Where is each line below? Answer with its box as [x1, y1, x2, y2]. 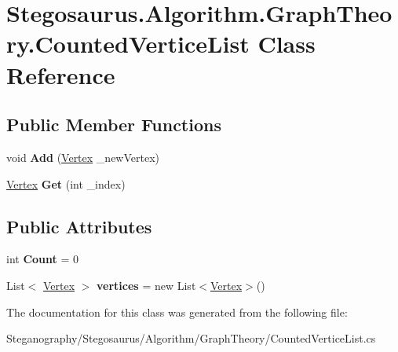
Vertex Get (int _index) [6, 175, 126, 192]
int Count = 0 [6, 251, 79, 267]
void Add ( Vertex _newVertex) [6, 148, 159, 165]
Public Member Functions [6, 112, 221, 137]
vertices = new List [97, 277, 196, 293]
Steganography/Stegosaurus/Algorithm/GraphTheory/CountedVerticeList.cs [6, 330, 376, 346]
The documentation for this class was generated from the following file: [6, 303, 348, 320]
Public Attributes [6, 214, 152, 238]
